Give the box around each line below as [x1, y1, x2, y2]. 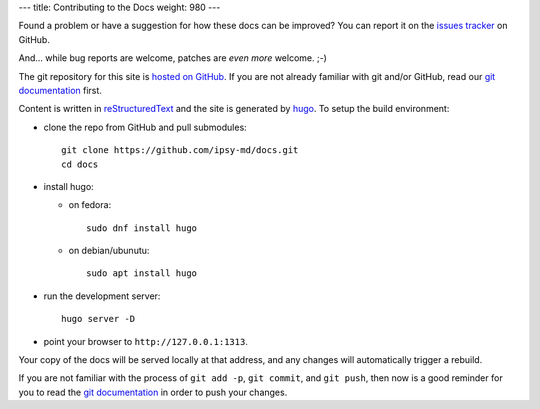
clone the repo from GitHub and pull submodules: [43, 121, 247, 133]
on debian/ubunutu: [68, 245, 150, 257]
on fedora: [68, 199, 112, 211]
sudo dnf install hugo [86, 222, 198, 234]
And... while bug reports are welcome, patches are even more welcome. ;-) [18, 52, 327, 64]
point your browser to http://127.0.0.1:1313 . [43, 335, 249, 347]
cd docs [61, 158, 99, 170]
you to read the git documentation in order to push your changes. [18, 386, 288, 398]
